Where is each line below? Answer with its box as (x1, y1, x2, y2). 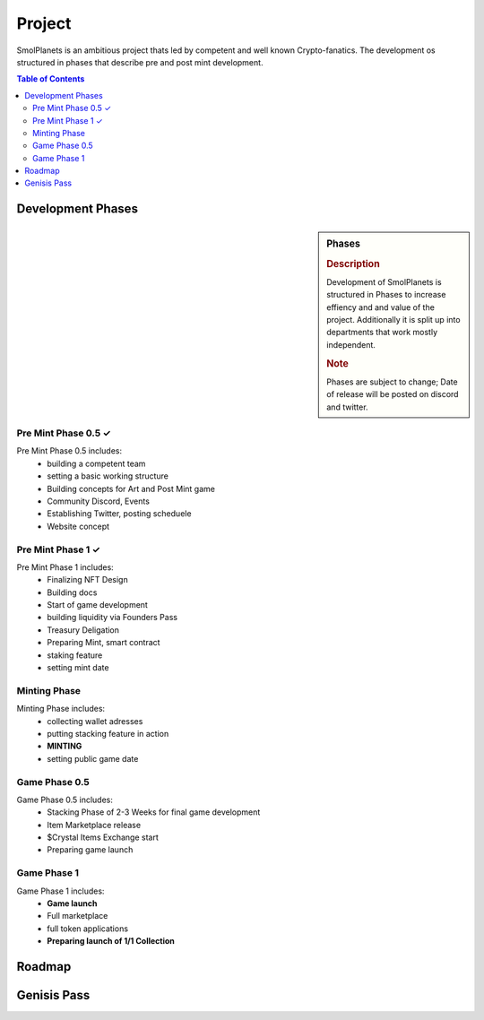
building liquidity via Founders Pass (47, 612, 178, 623)
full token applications (47, 923, 129, 934)
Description (326, 257, 380, 270)
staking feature (47, 650, 103, 661)
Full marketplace (47, 911, 108, 921)
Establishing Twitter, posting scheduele (47, 508, 192, 519)
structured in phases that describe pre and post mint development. (16, 56, 264, 67)
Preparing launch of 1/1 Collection (47, 936, 175, 947)
